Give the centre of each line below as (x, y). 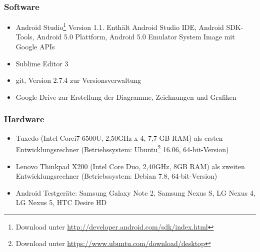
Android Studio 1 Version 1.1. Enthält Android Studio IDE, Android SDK (128, 26)
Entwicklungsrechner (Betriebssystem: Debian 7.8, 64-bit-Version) (116, 176)
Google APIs (35, 47)
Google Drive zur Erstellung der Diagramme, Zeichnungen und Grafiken (126, 97)
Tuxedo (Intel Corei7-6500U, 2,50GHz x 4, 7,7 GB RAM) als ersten (119, 137)
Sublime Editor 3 (42, 63)
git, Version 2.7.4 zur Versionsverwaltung (78, 80)
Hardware (24, 119)
